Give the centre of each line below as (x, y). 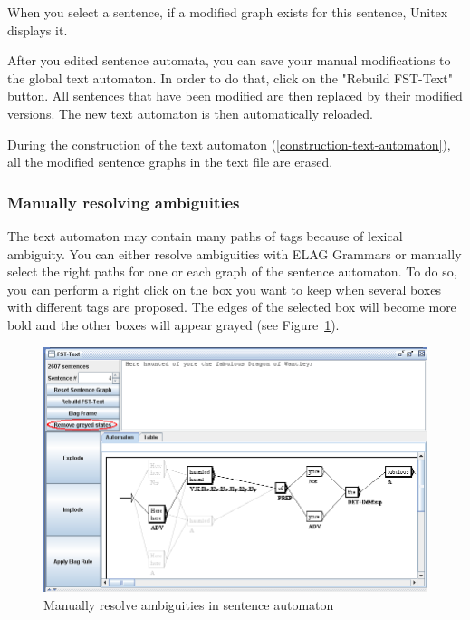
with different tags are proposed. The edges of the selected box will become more (232, 307)
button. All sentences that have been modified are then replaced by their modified (235, 96)
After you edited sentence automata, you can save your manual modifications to (229, 60)
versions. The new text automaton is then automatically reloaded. (190, 113)
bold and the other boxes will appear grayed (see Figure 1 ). (173, 324)
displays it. (38, 29)
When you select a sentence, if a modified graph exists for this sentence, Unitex (228, 12)
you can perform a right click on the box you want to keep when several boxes (224, 289)
